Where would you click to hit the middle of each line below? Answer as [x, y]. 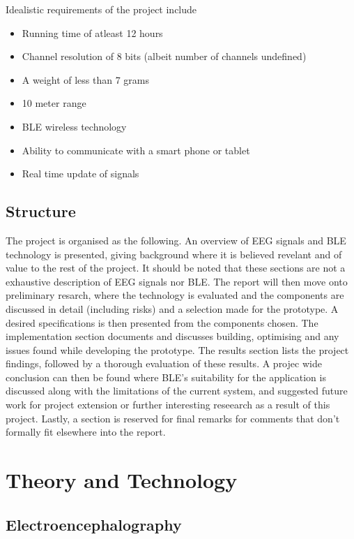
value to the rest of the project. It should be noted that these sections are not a [176, 268]
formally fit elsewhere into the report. [86, 432]
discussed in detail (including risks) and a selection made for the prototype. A [172, 308]
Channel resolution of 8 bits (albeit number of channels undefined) [164, 56]
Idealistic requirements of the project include [101, 9]
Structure [41, 211]
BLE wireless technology [74, 126]
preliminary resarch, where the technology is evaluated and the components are [175, 295]
